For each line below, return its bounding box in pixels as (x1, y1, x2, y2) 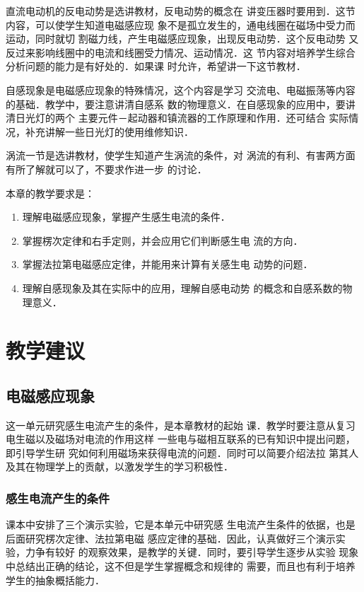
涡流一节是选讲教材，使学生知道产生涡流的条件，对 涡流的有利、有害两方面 (6, 148, 356, 163)
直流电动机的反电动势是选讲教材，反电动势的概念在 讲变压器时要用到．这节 (6, 4, 356, 18)
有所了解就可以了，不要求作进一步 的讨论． (6, 161, 207, 176)
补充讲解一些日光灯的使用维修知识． (25, 124, 194, 139)
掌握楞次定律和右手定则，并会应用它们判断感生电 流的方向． (22, 233, 303, 248)
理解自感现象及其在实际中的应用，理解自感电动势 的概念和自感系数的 (22, 280, 343, 295)
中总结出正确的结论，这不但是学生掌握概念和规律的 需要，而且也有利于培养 (6, 559, 356, 574)
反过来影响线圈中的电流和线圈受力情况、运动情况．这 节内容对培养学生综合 (6, 45, 356, 59)
